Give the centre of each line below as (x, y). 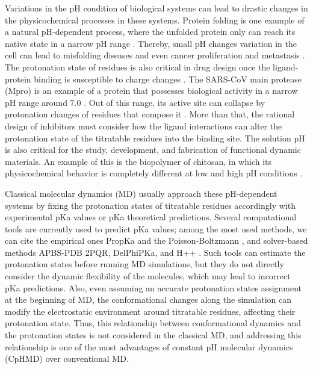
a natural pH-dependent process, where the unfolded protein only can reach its (150, 32)
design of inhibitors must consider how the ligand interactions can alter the (144, 126)
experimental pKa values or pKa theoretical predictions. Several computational (151, 217)
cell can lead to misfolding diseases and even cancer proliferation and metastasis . (155, 55)
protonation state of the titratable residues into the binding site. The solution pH (155, 138)
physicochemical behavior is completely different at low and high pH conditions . (154, 173)
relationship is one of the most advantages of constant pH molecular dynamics (149, 346)
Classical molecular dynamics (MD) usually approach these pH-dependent (141, 193)
